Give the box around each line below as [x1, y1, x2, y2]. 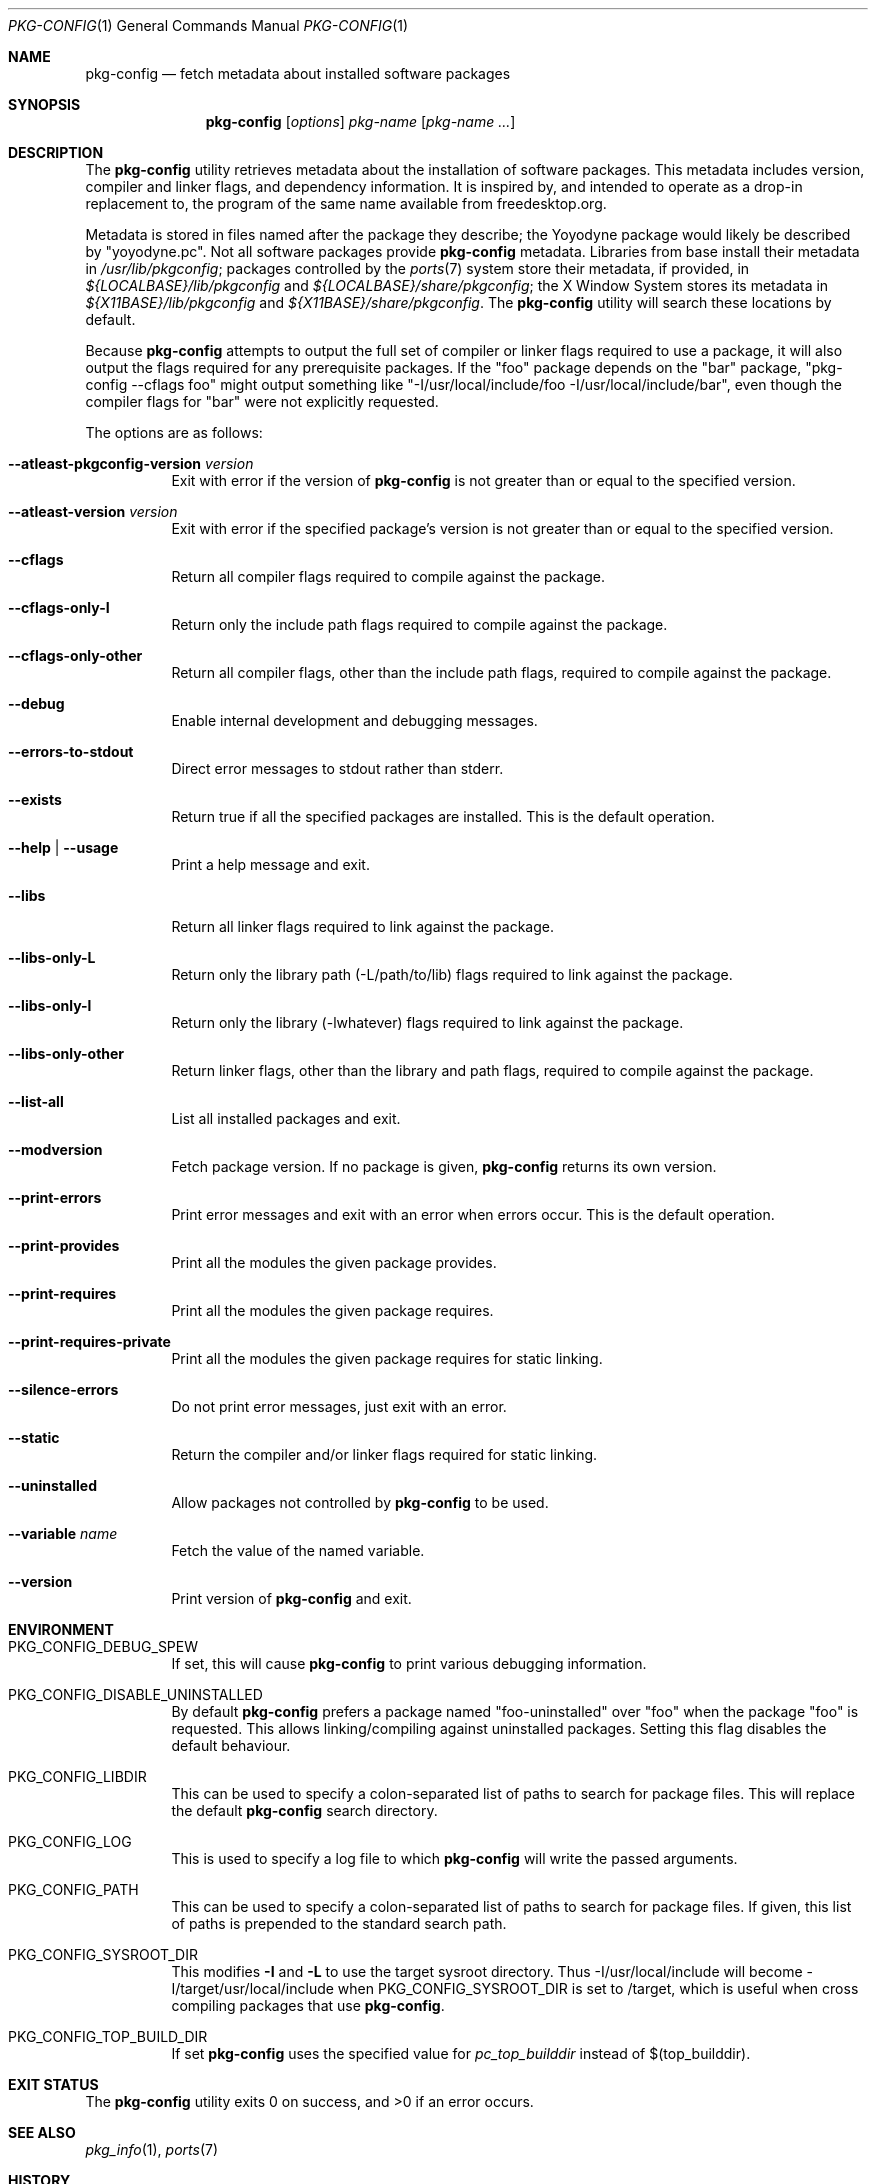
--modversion [8, 1141, 103, 1158]
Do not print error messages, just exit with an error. [171, 1398, 507, 1415]
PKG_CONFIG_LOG [8, 1833, 132, 1850]
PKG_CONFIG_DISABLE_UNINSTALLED [8, 1686, 263, 1703]
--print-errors [8, 1189, 102, 1206]
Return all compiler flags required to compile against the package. [171, 568, 605, 585]
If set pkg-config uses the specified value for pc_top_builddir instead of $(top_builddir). [171, 2045, 751, 2062]
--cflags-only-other [8, 647, 143, 664]
